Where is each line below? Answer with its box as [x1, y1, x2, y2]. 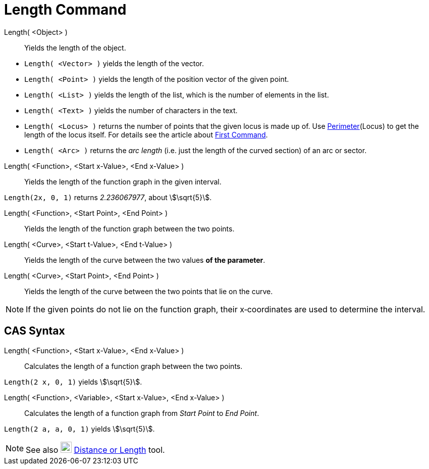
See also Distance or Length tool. [26, 444, 165, 455]
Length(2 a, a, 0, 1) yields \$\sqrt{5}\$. [4, 424, 155, 433]
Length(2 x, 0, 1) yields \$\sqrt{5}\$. [4, 377, 142, 386]
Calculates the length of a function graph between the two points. [24, 361, 243, 370]
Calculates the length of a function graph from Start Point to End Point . [24, 408, 259, 417]
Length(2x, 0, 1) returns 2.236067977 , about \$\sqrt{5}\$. [4, 193, 212, 202]
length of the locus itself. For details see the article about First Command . [24, 130, 268, 139]
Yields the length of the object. [24, 43, 126, 52]
